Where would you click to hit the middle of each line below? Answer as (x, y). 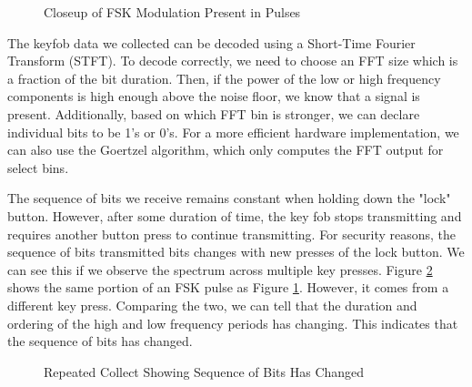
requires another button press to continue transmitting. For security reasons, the (232, 234)
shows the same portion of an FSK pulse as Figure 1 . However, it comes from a (228, 287)
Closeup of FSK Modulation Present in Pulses (172, 12)
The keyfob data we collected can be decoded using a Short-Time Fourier (211, 42)
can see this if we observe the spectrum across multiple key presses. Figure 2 (220, 269)
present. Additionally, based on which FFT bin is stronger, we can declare (214, 113)
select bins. (38, 167)
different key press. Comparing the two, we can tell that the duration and (212, 305)
